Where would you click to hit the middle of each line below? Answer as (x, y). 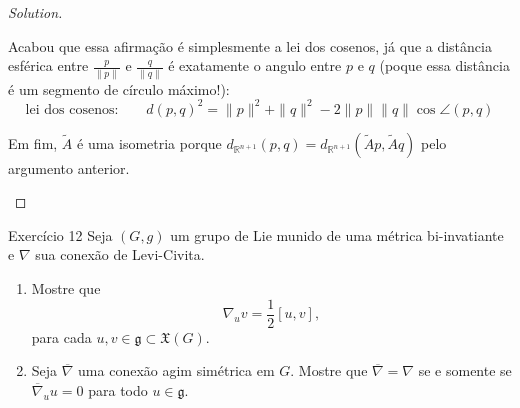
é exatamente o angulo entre (255, 65)
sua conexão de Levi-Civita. (120, 254)
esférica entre (48, 65)
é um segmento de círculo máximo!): (119, 88)
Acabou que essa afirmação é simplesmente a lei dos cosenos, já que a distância (250, 45)
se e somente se (465, 370)
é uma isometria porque (149, 142)
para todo (118, 389)
